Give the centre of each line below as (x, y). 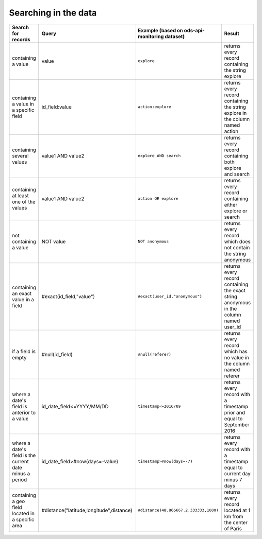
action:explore (155, 107)
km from (234, 516)
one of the (24, 202)
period (19, 480)
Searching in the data (53, 13)
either (231, 205)
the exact (235, 290)
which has (236, 351)
